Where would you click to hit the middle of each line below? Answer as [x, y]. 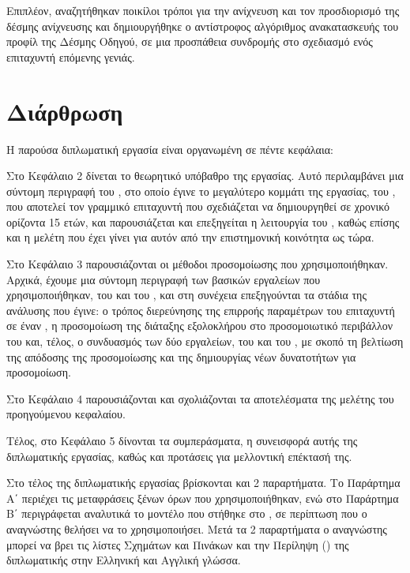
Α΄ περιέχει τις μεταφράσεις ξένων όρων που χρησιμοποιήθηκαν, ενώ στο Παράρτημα [203, 498]
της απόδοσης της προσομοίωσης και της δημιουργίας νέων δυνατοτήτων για [181, 356]
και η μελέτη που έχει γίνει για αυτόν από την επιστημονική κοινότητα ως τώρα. [190, 237]
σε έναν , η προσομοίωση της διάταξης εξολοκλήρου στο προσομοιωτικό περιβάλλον [200, 326]
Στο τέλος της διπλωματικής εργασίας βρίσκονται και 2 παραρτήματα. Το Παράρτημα [203, 483]
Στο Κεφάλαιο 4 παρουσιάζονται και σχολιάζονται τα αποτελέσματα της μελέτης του [200, 398]
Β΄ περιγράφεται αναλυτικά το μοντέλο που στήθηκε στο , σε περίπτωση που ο [187, 513]
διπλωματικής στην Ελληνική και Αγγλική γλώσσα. [124, 560]
